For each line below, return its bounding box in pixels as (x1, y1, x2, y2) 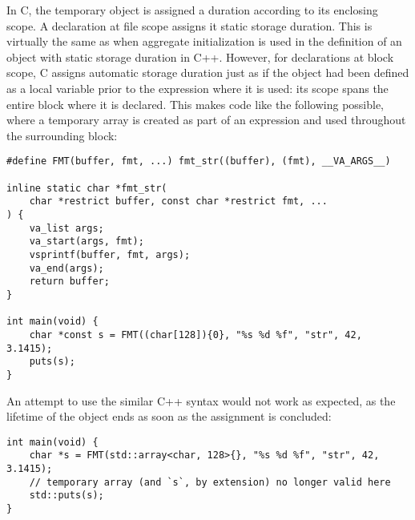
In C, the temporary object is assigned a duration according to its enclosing (6, 2, 378, 18)
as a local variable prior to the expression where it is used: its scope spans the (6, 79, 389, 96)
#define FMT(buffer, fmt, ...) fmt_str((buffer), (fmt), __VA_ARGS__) (6, 155, 391, 167)
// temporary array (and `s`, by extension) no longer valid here (29, 476, 391, 488)
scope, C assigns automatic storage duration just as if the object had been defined (6, 64, 409, 81)
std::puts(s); (29, 490, 104, 502)
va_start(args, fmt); (29, 236, 144, 248)
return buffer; (29, 276, 110, 288)
